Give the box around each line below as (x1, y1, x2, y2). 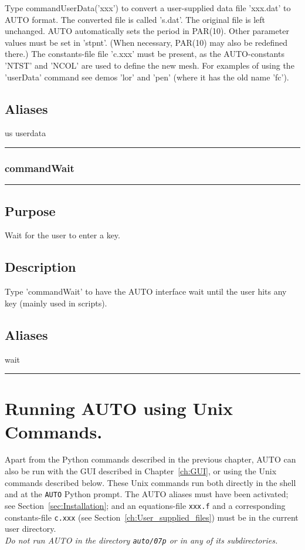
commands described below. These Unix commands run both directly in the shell (5, 476, 296, 488)
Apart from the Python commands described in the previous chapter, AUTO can (5, 453, 296, 465)
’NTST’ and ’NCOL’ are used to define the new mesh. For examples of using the (5, 59, 294, 71)
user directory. (5, 522, 56, 535)
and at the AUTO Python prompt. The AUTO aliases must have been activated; (5, 488, 289, 500)
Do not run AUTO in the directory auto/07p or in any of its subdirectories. (5, 534, 278, 546)
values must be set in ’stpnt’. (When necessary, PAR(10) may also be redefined (5, 36, 288, 48)
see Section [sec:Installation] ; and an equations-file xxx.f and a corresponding (5, 499, 286, 511)
